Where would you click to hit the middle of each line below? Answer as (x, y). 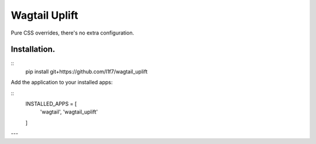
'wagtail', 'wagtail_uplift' (69, 112)
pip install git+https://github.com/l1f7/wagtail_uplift (86, 71)
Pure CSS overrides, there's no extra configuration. (73, 33)
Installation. (33, 49)
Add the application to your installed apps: (62, 83)
